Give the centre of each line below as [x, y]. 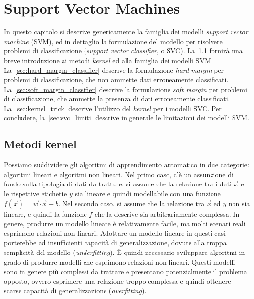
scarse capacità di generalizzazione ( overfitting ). [75, 290]
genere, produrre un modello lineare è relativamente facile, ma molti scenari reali [125, 223]
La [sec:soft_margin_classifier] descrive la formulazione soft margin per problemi [126, 89]
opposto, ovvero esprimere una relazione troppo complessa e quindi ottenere [117, 281]
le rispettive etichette [36, 194]
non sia [239, 203]
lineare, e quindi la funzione [45, 214]
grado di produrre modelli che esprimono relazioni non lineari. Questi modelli [120, 262]
